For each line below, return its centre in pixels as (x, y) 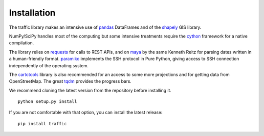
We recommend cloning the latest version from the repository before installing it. (90, 90)
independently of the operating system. (49, 65)
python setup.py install (47, 102)
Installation (32, 13)
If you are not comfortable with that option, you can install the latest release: (86, 113)
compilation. (22, 43)
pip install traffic (42, 124)
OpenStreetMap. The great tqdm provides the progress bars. (70, 81)
